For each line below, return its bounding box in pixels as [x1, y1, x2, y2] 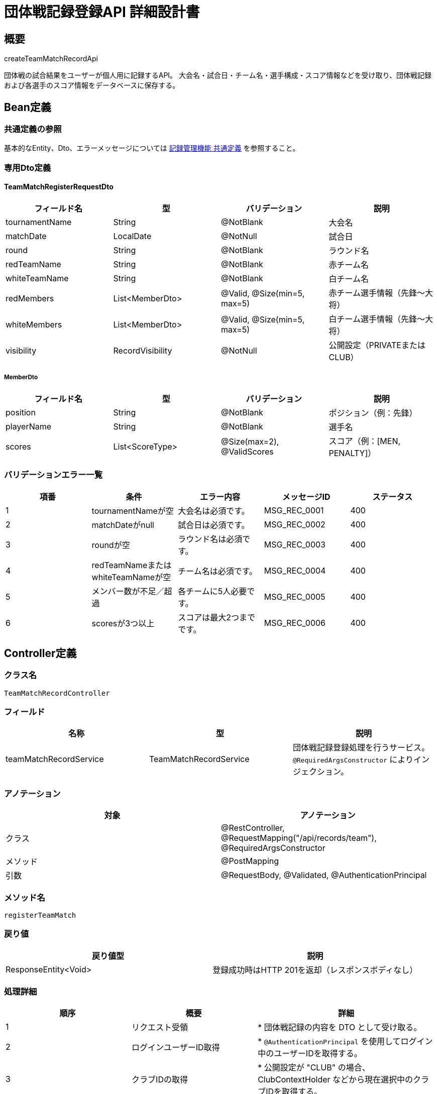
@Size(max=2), [221, 436, 279, 447]
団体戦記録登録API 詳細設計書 [4, 4, 200, 21]
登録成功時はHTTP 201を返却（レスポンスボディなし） [212, 964, 418, 975]
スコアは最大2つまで [178, 612, 255, 622]
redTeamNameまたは [91, 560, 172, 570]
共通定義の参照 [4, 124, 62, 135]
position [6, 407, 36, 417]
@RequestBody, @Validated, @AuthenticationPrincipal [221, 870, 427, 881]
